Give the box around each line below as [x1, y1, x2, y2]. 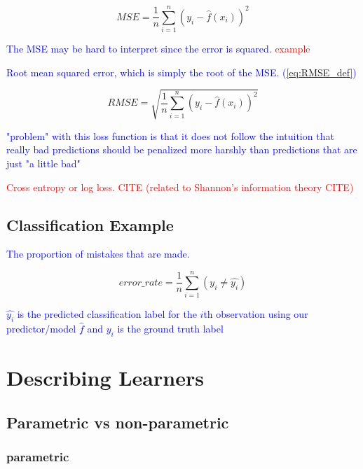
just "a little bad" [6, 156, 81, 171]
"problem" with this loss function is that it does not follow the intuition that [6, 128, 334, 143]
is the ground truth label [117, 321, 224, 335]
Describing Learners [6, 363, 204, 391]
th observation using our [203, 307, 308, 321]
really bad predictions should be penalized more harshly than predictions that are [6, 142, 357, 157]
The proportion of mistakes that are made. [6, 246, 190, 261]
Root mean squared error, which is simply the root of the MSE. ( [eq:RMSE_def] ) [6, 64, 357, 79]
